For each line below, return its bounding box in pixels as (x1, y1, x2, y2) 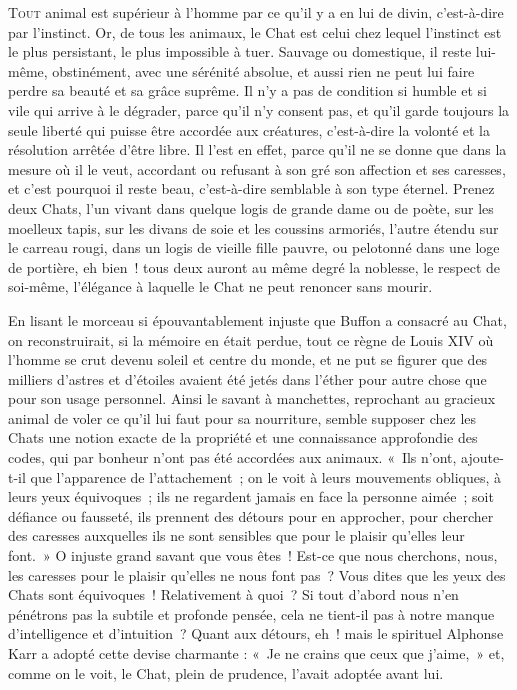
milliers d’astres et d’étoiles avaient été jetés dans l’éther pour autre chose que (8, 368, 487, 389)
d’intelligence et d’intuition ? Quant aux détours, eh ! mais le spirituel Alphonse (8, 623, 504, 644)
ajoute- (461, 447, 504, 468)
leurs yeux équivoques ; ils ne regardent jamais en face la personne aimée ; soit (8, 486, 494, 507)
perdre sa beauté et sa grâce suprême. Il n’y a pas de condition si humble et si (8, 80, 487, 101)
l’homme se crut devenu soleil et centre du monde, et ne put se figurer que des (8, 349, 488, 370)
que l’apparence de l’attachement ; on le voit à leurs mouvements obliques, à (30, 466, 501, 487)
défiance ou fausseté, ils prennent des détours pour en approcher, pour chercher (8, 505, 494, 526)
